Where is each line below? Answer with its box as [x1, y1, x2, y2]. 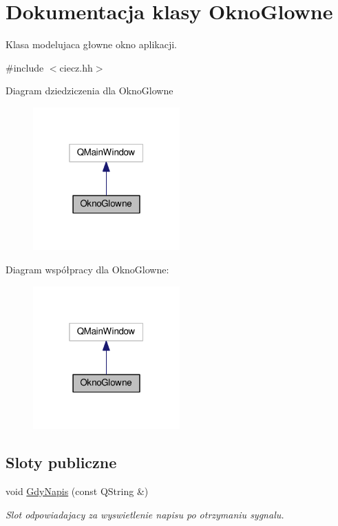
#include [6, 60, 44, 74]
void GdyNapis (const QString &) [6, 484, 149, 498]
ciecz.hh [59, 60, 93, 74]
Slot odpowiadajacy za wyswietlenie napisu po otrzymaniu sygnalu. [6, 507, 284, 521]
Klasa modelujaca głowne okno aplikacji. [6, 37, 178, 52]
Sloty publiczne [6, 452, 117, 473]
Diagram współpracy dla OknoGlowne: [6, 262, 169, 277]
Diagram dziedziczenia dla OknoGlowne [6, 83, 173, 98]
